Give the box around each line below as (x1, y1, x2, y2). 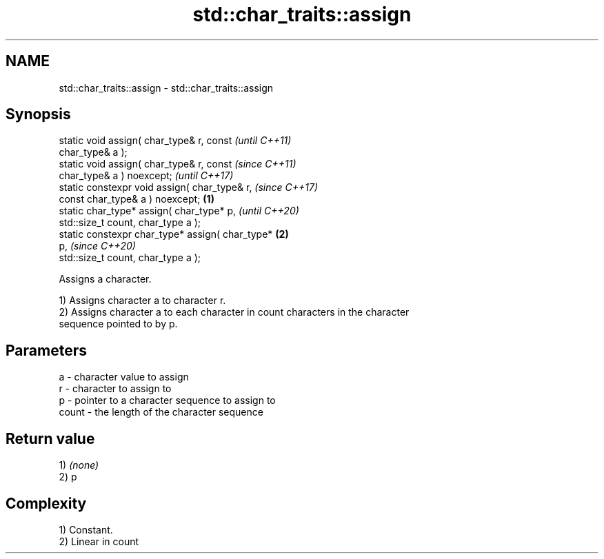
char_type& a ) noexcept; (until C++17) (59, 170, 234, 182)
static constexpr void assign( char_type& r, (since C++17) (59, 181, 319, 194)
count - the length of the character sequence (59, 406, 263, 418)
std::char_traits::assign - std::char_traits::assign (59, 81, 274, 94)
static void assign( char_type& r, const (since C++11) (59, 158, 296, 170)
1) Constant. (59, 523, 113, 536)
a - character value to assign (59, 371, 189, 383)
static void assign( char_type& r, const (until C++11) (59, 134, 292, 147)
